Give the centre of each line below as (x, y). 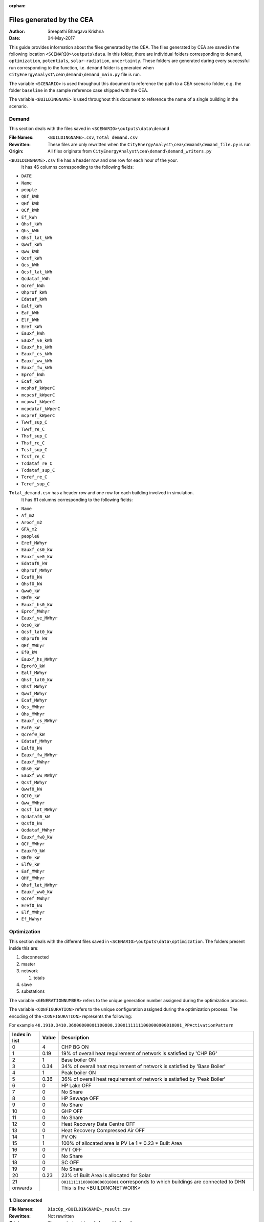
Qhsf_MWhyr (34, 687)
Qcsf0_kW (32, 823)
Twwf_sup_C (34, 422)
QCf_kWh (31, 210)
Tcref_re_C (34, 477)
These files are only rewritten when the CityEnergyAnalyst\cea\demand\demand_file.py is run (149, 144)
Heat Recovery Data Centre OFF (98, 1124)
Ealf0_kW (32, 748)
